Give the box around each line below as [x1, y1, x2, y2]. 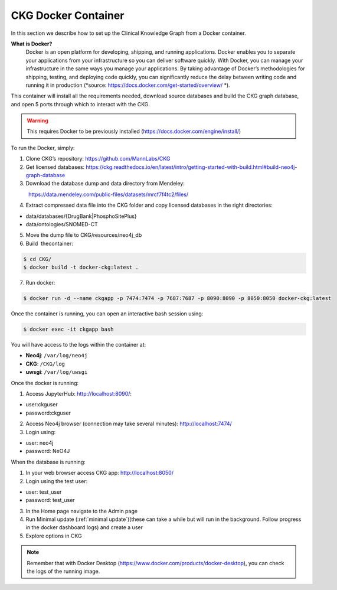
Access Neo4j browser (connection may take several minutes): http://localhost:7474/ [25, 420, 233, 428]
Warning [27, 117, 48, 124]
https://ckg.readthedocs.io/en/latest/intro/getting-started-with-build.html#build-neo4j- [86, 163, 297, 171]
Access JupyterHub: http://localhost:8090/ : [25, 390, 132, 397]
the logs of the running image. [27, 568, 100, 575]
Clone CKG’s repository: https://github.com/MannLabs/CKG [25, 155, 171, 162]
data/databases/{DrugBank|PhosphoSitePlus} [25, 213, 137, 220]
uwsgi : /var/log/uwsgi [25, 369, 88, 376]
